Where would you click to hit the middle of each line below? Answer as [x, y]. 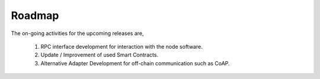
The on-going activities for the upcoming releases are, [77, 33]
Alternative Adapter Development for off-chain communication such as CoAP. [135, 63]
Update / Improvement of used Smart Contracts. [100, 55]
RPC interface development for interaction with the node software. [121, 46]
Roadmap [35, 15]
